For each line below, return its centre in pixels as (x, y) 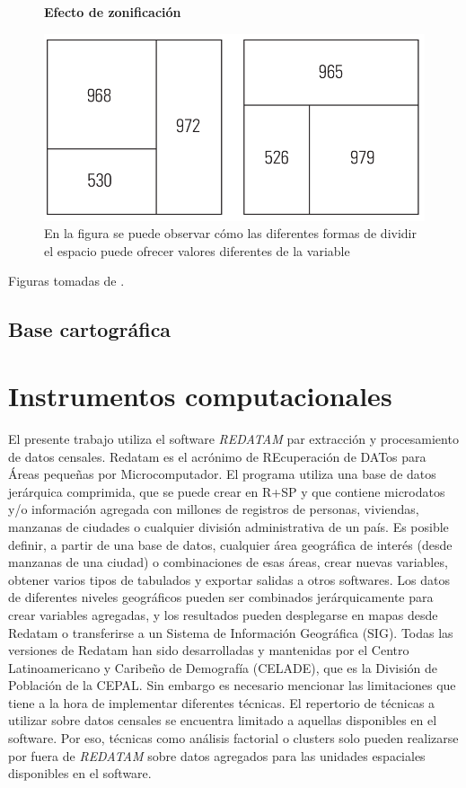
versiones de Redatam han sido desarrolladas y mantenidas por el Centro (209, 650)
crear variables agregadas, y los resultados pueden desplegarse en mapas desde (223, 614)
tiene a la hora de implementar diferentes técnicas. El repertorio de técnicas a (222, 702)
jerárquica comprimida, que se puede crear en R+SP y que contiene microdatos (227, 491)
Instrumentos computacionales (200, 396)
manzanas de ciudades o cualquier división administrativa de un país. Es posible (229, 526)
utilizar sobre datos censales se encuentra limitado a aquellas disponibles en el (223, 720)
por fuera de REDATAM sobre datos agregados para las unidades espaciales (217, 755)
